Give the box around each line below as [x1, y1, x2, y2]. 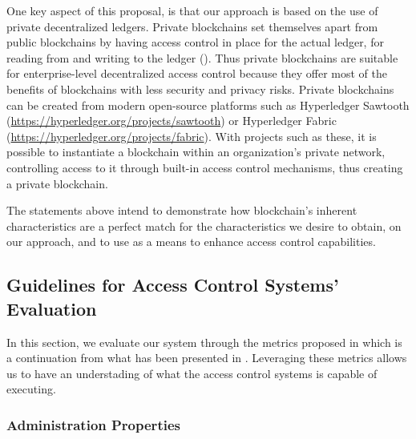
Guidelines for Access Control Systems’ [6, 272, 339, 297]
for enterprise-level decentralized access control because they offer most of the [6, 65, 387, 82]
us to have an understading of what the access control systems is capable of [6, 364, 378, 381]
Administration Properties [6, 414, 180, 434]
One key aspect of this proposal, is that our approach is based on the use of [6, 2, 378, 18]
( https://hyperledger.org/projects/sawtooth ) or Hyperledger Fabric [6, 112, 337, 129]
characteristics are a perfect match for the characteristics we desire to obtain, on [6, 217, 402, 234]
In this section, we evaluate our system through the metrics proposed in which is [6, 333, 402, 350]
